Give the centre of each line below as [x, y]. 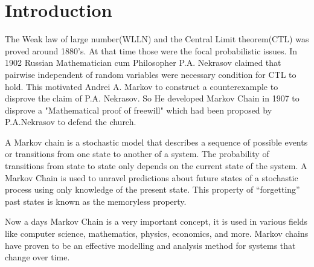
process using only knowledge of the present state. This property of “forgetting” [152, 189]
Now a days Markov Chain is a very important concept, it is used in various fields [156, 221]
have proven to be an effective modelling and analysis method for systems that [150, 245]
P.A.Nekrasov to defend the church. [71, 122]
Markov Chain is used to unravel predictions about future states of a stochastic [152, 177]
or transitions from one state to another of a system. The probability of [137, 154]
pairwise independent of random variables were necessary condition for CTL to [151, 74]
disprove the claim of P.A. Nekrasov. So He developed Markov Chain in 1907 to [152, 98]
